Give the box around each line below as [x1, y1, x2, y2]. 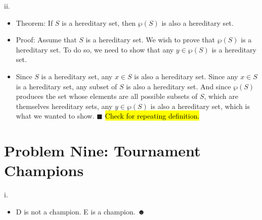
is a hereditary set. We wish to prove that [85, 34, 215, 45]
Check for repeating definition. [105, 111, 200, 121]
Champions [4, 160, 84, 181]
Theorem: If [16, 17, 53, 28]
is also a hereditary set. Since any [134, 71, 238, 81]
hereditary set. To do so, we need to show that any [16, 44, 174, 54]
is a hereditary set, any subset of [16, 81, 117, 91]
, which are [204, 91, 238, 101]
